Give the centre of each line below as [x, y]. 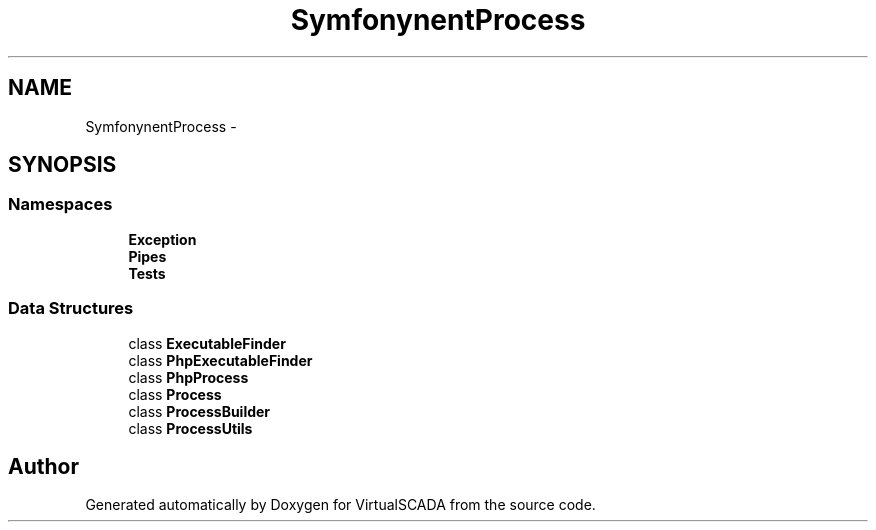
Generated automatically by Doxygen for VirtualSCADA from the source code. [340, 505]
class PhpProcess [188, 377]
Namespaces [60, 204]
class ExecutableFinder [207, 343]
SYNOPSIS [62, 165]
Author [43, 466]
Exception [162, 239]
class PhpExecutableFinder [220, 360]
